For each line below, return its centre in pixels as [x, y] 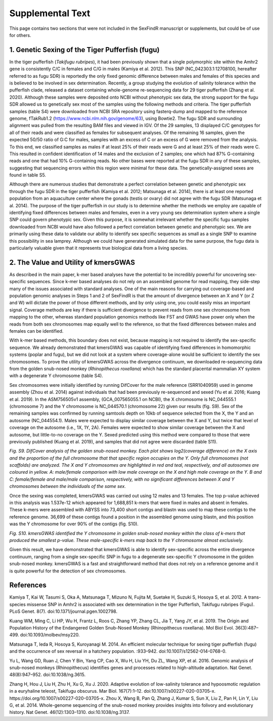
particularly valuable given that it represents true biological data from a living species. [99, 248]
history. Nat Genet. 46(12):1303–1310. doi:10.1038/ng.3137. [70, 712]
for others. [20, 35]
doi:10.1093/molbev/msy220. [50, 635]
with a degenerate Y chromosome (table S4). [56, 376]
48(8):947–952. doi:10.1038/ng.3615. [48, 674]
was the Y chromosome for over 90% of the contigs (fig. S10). [74, 524]
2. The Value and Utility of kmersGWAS [72, 262]
